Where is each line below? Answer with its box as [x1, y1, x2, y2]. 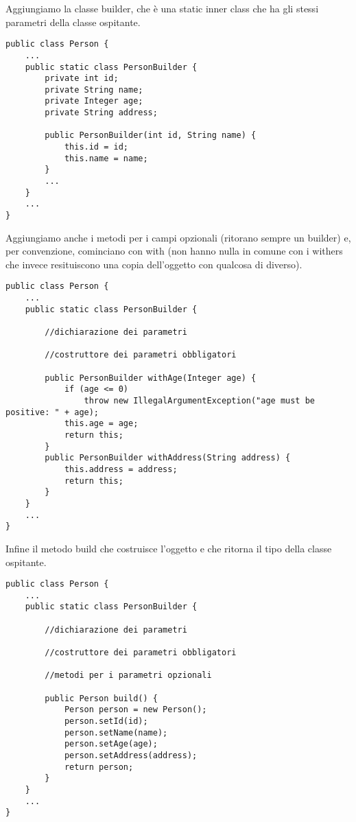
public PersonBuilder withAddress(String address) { [45, 453, 291, 463]
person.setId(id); [64, 716, 148, 726]
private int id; [45, 73, 119, 84]
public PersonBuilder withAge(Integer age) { [45, 373, 257, 383]
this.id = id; [64, 142, 128, 152]
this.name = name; [64, 153, 148, 163]
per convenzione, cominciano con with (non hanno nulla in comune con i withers [5, 244, 343, 258]
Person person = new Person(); [64, 705, 207, 715]
